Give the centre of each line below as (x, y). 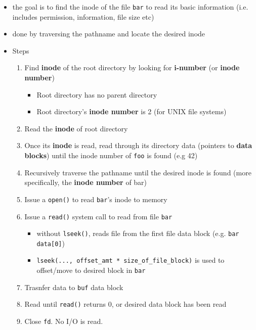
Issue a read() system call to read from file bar (98, 216)
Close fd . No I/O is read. (64, 321)
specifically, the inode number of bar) (86, 182)
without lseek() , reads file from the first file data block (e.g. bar (138, 233)
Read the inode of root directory (76, 128)
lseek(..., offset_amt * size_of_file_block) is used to (131, 260)
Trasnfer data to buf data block (74, 287)
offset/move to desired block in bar (91, 270)
